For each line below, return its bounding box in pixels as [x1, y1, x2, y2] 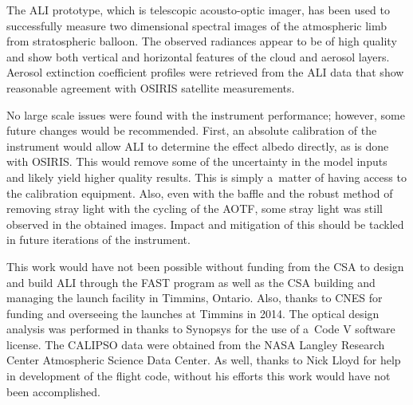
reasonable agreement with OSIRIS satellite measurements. [6, 79, 295, 96]
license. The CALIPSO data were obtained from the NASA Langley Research [6, 336, 385, 352]
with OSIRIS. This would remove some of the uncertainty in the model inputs [6, 153, 387, 170]
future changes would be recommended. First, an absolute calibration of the [6, 122, 377, 139]
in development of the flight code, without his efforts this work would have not [6, 368, 391, 384]
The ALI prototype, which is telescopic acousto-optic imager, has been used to [6, 2, 390, 18]
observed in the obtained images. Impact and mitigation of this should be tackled [6, 215, 404, 232]
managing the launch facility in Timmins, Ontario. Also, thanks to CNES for [6, 289, 383, 306]
